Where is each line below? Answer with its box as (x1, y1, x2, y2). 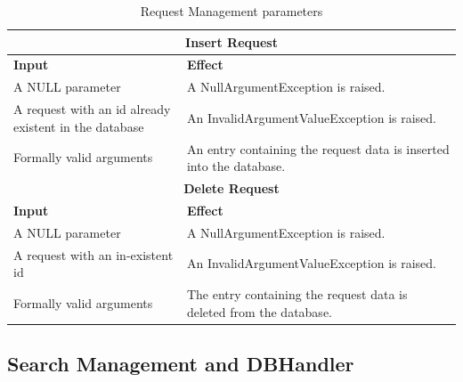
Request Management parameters (140, 2, 323, 20)
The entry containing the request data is (186, 284, 408, 303)
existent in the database (13, 117, 144, 135)
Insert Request (185, 32, 278, 51)
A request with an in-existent (13, 245, 174, 264)
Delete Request (183, 179, 280, 197)
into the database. (186, 157, 286, 175)
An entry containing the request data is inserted (186, 139, 450, 158)
